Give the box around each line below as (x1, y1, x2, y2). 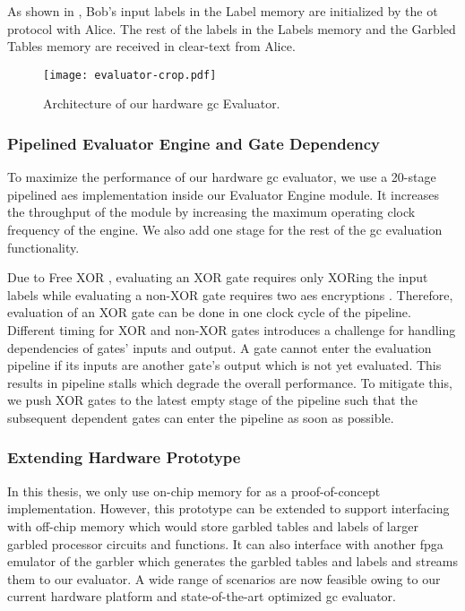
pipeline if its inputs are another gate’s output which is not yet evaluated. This (7, 356, 442, 374)
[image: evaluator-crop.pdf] (43, 68, 217, 82)
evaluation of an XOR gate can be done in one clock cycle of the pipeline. (7, 303, 411, 322)
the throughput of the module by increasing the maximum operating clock (7, 202, 416, 221)
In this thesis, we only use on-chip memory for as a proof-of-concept (7, 481, 381, 500)
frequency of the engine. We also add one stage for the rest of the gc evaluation (7, 220, 443, 239)
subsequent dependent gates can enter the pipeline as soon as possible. (7, 408, 394, 426)
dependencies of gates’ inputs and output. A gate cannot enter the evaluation (7, 338, 432, 357)
